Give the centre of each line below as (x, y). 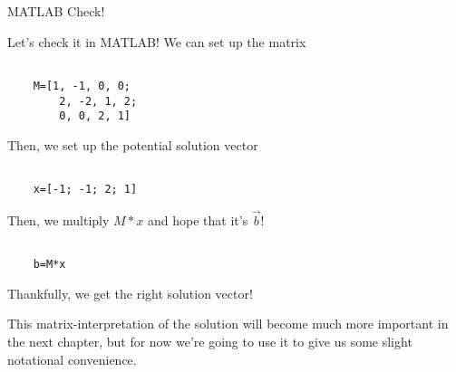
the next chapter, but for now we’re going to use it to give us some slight (210, 342)
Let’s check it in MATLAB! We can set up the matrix (157, 41)
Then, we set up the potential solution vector (133, 144)
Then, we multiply (58, 219)
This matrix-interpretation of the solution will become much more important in (228, 324)
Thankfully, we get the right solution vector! (130, 293)
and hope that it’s (198, 219)
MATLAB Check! (56, 11)
